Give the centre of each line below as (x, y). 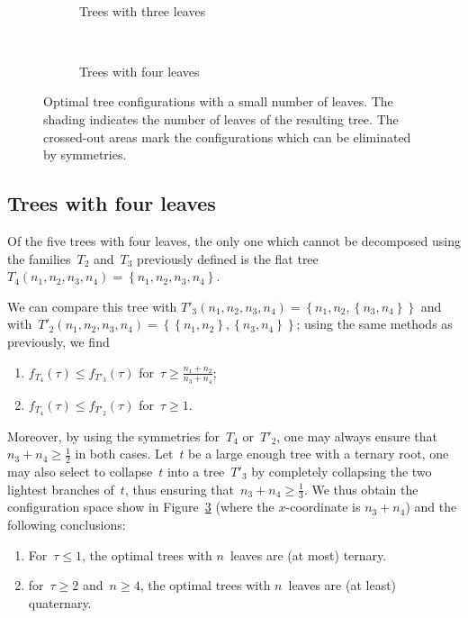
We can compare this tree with (92, 306)
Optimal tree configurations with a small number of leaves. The (218, 101)
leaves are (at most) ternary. (308, 554)
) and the (431, 507)
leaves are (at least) (342, 585)
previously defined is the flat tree (228, 258)
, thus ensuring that (180, 489)
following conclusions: (67, 525)
